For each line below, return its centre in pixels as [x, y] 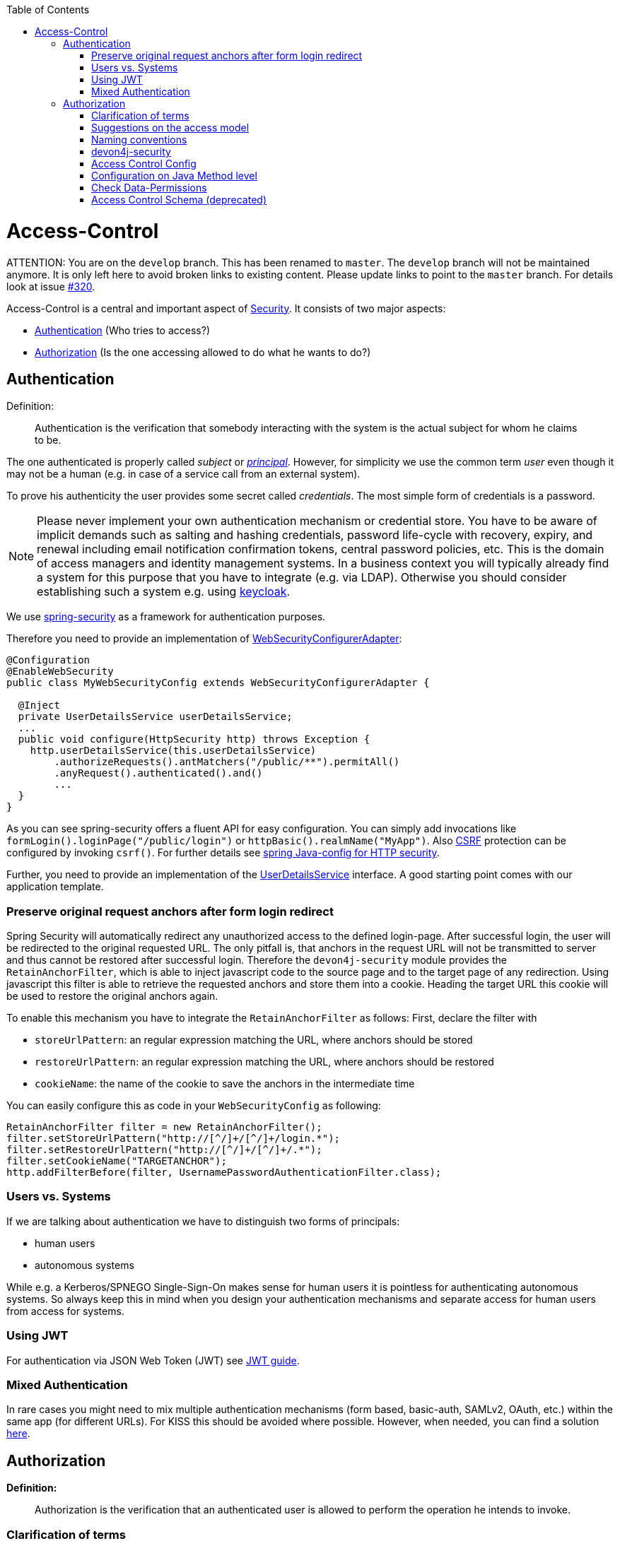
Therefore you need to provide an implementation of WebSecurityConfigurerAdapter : [204, 639]
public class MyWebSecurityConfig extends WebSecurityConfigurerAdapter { [218, 683]
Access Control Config [144, 164]
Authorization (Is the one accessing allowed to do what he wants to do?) [203, 352]
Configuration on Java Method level [174, 176]
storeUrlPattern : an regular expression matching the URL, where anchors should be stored [254, 1040]
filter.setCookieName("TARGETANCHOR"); [117, 1161]
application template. [55, 887]
